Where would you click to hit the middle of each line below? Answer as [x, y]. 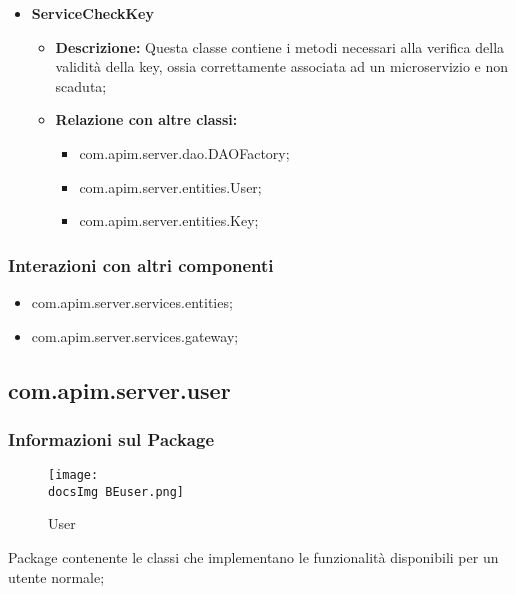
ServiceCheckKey [92, 13]
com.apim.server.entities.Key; [169, 220]
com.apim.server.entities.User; [170, 186]
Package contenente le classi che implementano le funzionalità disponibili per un [253, 557]
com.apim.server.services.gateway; [135, 335]
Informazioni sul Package [111, 438]
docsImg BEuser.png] [116, 491]
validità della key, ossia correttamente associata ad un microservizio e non [281, 66]
